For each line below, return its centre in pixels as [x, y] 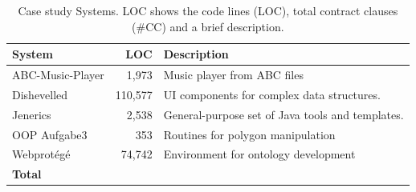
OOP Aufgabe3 [50, 134]
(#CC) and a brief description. [208, 26]
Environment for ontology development [259, 154]
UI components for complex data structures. [272, 94]
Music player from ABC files [233, 75]
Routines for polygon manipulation [249, 134]
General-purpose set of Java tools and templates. [283, 114]
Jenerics [32, 114]
